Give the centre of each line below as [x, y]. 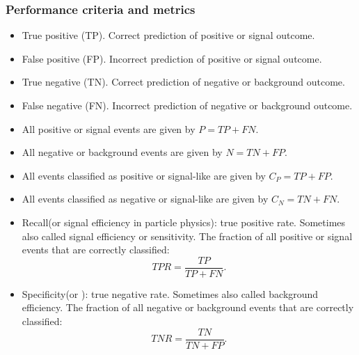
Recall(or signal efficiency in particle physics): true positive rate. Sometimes [184, 222]
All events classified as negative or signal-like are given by [145, 199]
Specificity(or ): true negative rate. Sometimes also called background [170, 293]
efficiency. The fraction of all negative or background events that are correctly [188, 307]
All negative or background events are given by [122, 152]
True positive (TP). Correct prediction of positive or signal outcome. [168, 35]
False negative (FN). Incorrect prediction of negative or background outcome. [187, 105]
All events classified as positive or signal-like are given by [144, 175]
